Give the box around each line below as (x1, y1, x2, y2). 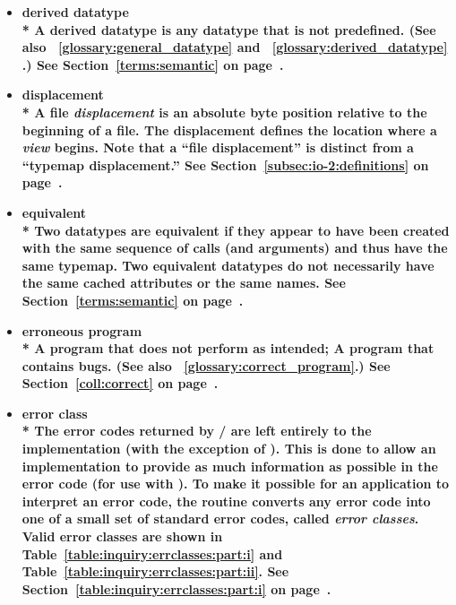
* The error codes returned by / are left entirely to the (22, 421, 372, 440)
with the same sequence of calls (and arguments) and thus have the (22, 238, 448, 257)
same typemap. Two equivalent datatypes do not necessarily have (22, 255, 434, 274)
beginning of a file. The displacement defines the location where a (22, 120, 437, 139)
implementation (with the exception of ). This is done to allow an (22, 439, 436, 458)
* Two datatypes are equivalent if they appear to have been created (22, 220, 450, 239)
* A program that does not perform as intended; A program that (22, 339, 434, 358)
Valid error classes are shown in (22, 527, 223, 546)
